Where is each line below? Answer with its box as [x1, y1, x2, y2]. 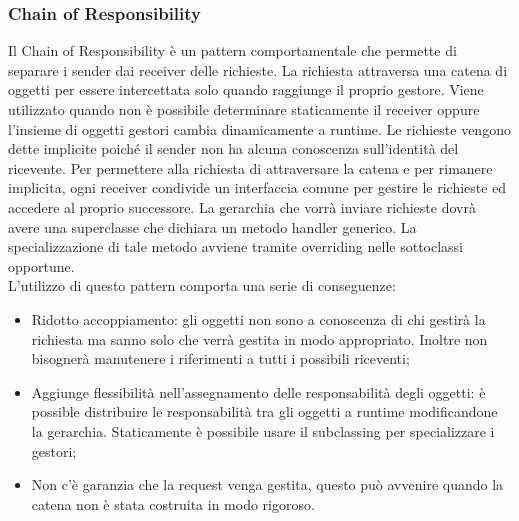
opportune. [8, 255, 75, 276]
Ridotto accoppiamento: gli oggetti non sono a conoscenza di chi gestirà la [31, 308, 486, 329]
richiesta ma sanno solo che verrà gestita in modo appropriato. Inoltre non [31, 328, 488, 349]
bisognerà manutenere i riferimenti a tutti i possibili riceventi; [31, 348, 410, 369]
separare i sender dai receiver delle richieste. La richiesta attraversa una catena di [8, 59, 508, 80]
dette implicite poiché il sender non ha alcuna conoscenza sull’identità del [8, 138, 459, 159]
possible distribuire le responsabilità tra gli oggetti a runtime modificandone [31, 401, 498, 422]
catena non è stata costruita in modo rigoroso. [31, 493, 315, 514]
